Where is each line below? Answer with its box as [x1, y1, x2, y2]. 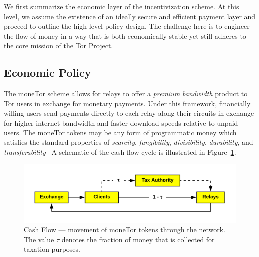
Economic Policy [4, 65, 91, 80]
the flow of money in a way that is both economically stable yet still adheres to [4, 30, 246, 41]
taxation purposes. [24, 244, 80, 254]
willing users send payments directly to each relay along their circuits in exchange [4, 108, 254, 118]
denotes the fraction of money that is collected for [61, 234, 215, 244]
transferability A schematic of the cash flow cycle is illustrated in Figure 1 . [4, 146, 236, 157]
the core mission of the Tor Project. [4, 40, 113, 51]
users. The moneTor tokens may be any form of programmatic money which [4, 127, 237, 137]
